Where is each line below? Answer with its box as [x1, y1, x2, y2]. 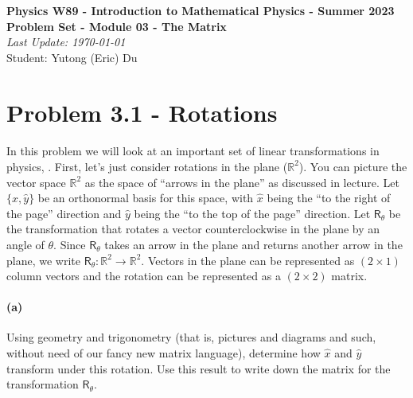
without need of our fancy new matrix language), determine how [6, 345, 321, 361]
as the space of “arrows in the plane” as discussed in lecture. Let [84, 174, 399, 190]
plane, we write [6, 252, 80, 268]
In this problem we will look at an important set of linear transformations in [6, 142, 380, 159]
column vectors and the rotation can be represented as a [6, 267, 281, 284]
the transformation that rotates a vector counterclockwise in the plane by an [6, 220, 380, 237]
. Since [53, 236, 86, 252]
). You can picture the [298, 158, 407, 174]
